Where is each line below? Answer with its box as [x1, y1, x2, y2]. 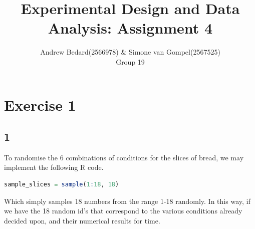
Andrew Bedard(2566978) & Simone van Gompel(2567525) [40, 47, 220, 57]
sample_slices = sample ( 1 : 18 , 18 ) [4, 181, 119, 188]
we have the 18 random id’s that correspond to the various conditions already [4, 205, 242, 216]
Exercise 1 [4, 94, 76, 115]
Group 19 [116, 56, 145, 67]
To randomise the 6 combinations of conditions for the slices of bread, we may [4, 152, 244, 162]
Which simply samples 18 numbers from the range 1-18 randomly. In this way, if [4, 195, 250, 206]
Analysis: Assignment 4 [48, 18, 213, 38]
